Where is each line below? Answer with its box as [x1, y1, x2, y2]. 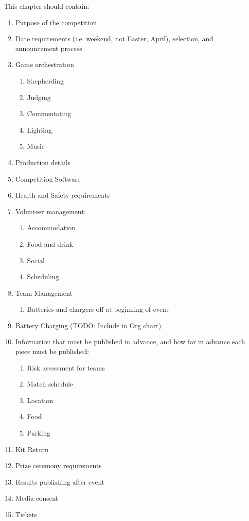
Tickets [15, 509, 37, 519]
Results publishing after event [15, 476, 105, 487]
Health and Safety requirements [15, 190, 110, 200]
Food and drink [27, 238, 73, 249]
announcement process [15, 43, 82, 53]
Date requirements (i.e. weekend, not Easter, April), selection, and [15, 34, 213, 44]
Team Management [15, 287, 72, 298]
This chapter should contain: [4, 1, 89, 11]
